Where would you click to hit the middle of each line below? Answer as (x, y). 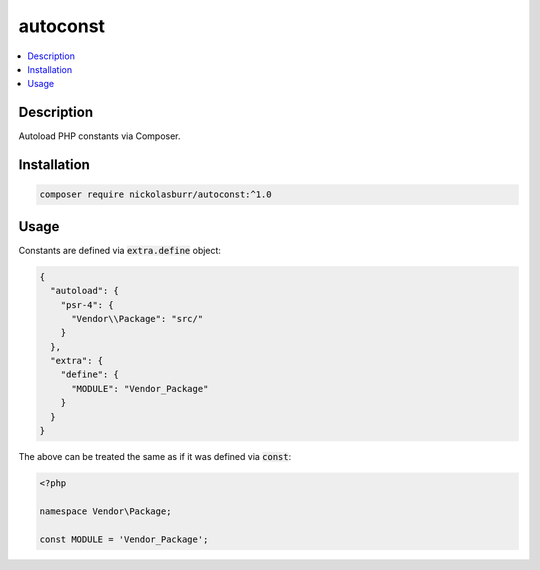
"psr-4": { (87, 304)
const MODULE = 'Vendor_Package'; (124, 539)
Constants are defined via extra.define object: (120, 250)
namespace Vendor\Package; (105, 511)
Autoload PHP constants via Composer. (99, 136)
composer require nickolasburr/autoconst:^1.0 (155, 194)
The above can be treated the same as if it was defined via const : (155, 456)
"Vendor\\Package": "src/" (137, 318)
